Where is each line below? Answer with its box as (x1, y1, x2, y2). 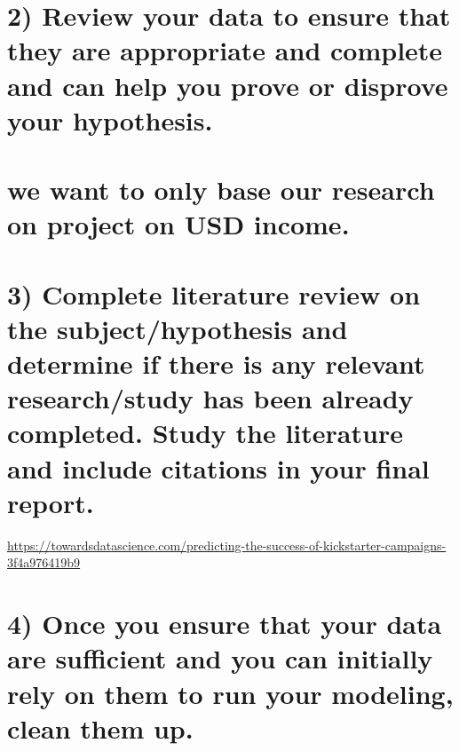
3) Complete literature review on (7, 275, 421, 312)
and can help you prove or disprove (7, 67, 448, 103)
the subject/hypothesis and (7, 310, 348, 346)
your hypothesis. (7, 101, 213, 138)
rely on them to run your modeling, (7, 675, 454, 711)
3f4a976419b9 (7, 553, 81, 572)
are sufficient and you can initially (7, 640, 433, 676)
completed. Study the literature (7, 415, 403, 451)
